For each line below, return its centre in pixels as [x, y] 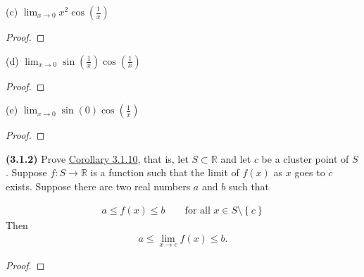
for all [197, 210]
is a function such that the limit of [165, 172]
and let [236, 158]
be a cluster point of [305, 158]
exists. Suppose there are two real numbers [98, 186]
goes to [310, 172]
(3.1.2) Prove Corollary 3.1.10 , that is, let [97, 158]
